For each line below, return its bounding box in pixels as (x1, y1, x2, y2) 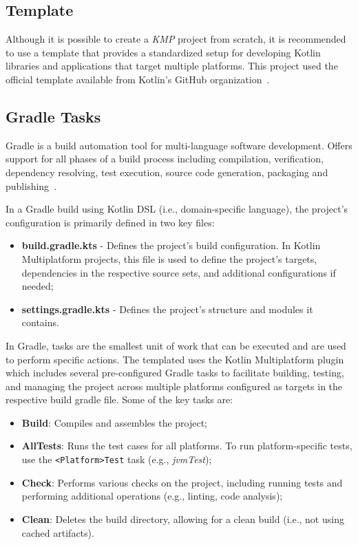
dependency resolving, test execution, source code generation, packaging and (6, 164, 328, 179)
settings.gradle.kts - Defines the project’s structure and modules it (21, 301, 313, 316)
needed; (21, 279, 54, 293)
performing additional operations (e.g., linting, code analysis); (21, 489, 283, 503)
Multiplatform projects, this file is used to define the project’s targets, (21, 251, 317, 266)
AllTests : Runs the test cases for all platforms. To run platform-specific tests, (21, 438, 352, 453)
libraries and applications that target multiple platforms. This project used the (6, 58, 338, 73)
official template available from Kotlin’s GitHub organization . (6, 72, 270, 86)
